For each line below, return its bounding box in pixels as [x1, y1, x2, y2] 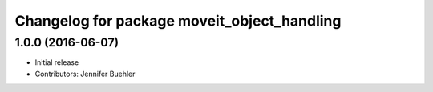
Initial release [34, 58, 79, 67]
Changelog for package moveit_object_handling [14, 12, 342, 30]
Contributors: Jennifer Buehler [34, 69, 136, 78]
